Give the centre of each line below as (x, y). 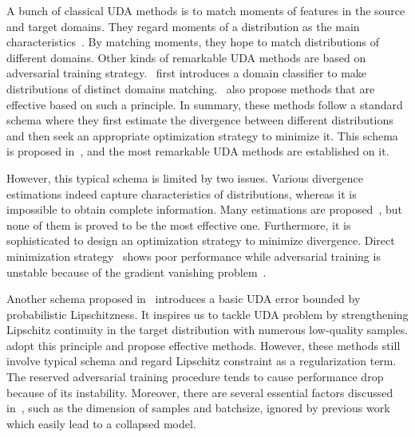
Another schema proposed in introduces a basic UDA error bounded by (184, 299)
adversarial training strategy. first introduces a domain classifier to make (187, 73)
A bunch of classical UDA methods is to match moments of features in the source (206, 10)
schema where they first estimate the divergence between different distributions (200, 120)
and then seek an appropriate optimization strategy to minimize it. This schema (202, 135)
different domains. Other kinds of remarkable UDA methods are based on (186, 57)
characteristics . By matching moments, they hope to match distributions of (193, 42)
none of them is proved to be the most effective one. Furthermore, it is (179, 224)
